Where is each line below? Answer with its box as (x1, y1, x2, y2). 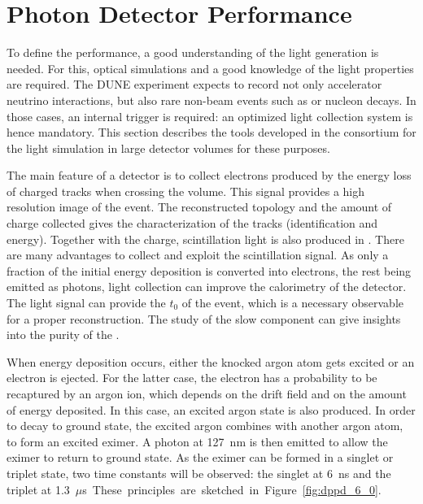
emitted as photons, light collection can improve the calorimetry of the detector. (7, 278, 407, 295)
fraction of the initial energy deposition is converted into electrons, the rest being (7, 262, 412, 279)
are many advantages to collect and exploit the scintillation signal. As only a (7, 246, 389, 263)
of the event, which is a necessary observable (181, 294, 403, 311)
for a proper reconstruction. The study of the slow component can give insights (7, 310, 401, 327)
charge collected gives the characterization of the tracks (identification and (7, 215, 378, 232)
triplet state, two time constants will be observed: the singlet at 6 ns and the (7, 464, 391, 481)
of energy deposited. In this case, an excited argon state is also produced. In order (7, 401, 416, 418)
